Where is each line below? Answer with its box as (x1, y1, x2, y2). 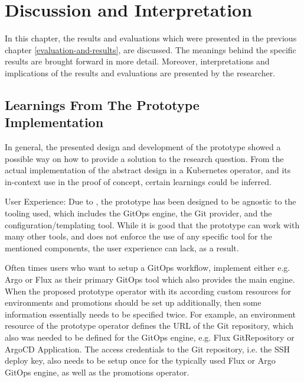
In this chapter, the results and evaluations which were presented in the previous (5, 32, 297, 44)
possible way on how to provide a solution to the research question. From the (5, 152, 284, 164)
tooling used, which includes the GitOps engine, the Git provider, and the (5, 207, 272, 219)
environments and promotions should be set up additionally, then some (5, 296, 261, 309)
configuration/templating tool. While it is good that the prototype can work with (5, 218, 300, 231)
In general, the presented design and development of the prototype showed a (5, 141, 281, 153)
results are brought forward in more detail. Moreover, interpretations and (5, 55, 270, 67)
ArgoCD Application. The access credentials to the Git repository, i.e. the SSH (5, 342, 290, 355)
